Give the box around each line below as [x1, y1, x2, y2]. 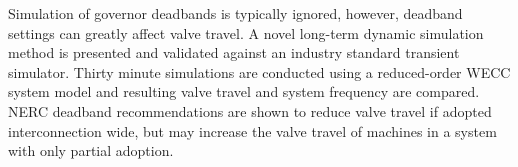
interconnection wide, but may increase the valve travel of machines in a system [8, 120, 497, 141]
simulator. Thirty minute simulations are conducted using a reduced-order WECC [8, 61, 511, 82]
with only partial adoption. [8, 140, 174, 161]
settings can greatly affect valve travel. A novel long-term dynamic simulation [8, 22, 484, 43]
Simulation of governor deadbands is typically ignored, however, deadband [8, 3, 463, 23]
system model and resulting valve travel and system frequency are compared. [8, 81, 480, 102]
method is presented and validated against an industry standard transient [8, 42, 460, 63]
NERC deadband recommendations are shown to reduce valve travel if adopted [8, 100, 492, 121]
